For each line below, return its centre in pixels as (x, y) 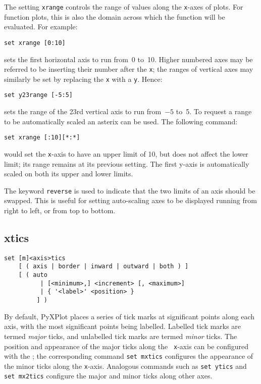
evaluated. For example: (41, 27)
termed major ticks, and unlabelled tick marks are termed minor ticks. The (121, 336)
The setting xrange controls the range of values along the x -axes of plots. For (124, 7)
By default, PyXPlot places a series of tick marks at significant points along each (129, 316)
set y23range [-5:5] (39, 95)
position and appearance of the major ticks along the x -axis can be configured (126, 346)
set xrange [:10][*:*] (42, 138)
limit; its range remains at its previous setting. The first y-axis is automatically (127, 163)
